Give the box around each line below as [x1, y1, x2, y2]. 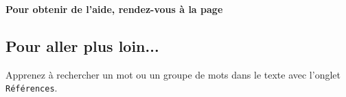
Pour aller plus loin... [5, 35, 159, 56]
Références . [5, 81, 58, 95]
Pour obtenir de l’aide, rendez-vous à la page [5, 2, 223, 16]
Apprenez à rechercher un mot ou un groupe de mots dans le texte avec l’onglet [5, 67, 341, 81]
